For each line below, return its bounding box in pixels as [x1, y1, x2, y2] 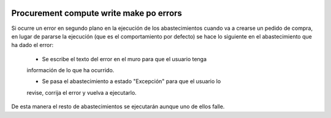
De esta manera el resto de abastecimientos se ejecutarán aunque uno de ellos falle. [11, 103, 225, 110]
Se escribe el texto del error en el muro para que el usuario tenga [42, 55, 207, 62]
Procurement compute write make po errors [11, 8, 182, 18]
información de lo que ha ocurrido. [26, 67, 115, 74]
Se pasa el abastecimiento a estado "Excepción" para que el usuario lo [42, 78, 221, 85]
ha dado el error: [11, 42, 54, 49]
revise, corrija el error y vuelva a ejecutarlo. [26, 89, 137, 96]
